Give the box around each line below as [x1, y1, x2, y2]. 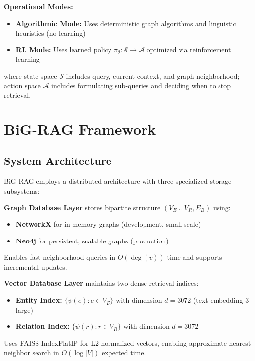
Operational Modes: [4, 1, 73, 11]
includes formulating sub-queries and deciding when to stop [51, 80, 231, 90]
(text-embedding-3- [193, 295, 251, 305]
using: [213, 202, 231, 212]
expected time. [101, 347, 146, 358]
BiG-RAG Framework [4, 119, 156, 139]
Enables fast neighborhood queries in [4, 252, 116, 262]
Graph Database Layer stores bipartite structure [4, 202, 161, 212]
